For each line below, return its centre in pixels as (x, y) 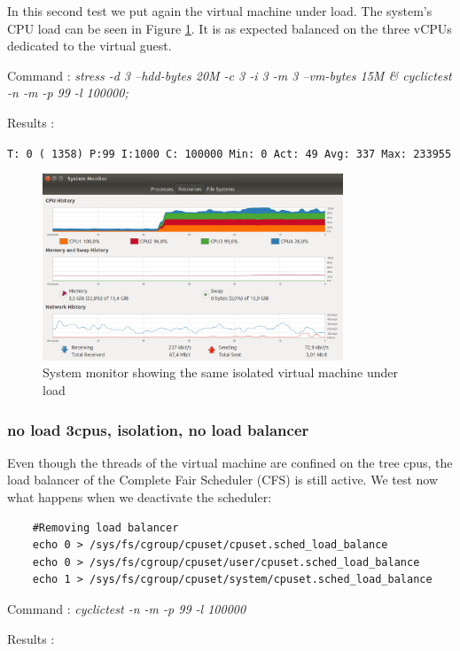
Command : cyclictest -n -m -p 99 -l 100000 (127, 609)
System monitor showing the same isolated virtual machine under (220, 372)
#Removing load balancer (105, 527)
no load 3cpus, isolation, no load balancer (158, 429)
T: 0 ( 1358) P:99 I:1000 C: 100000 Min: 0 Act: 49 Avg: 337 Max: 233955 (230, 154)
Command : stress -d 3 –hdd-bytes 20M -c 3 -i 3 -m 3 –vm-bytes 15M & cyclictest (230, 75)
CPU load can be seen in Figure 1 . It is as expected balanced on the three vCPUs (230, 28)
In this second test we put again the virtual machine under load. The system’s (220, 11)
